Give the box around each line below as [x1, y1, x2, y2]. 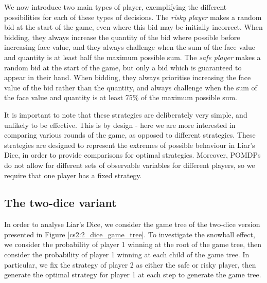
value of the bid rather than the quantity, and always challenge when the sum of [4, 82, 257, 92]
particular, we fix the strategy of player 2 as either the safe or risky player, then [4, 259, 256, 270]
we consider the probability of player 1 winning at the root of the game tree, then [4, 239, 261, 250]
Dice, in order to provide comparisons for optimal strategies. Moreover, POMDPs [4, 149, 261, 160]
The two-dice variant [4, 195, 117, 211]
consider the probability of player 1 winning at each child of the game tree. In [4, 249, 250, 260]
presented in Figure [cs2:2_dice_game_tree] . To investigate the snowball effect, [4, 229, 255, 239]
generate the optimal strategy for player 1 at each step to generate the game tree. [4, 269, 261, 280]
